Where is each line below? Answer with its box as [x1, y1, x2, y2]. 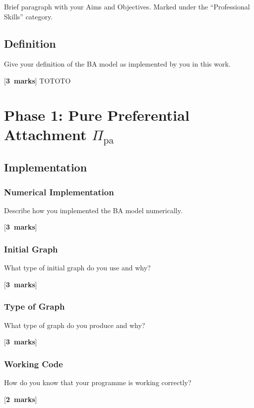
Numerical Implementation [4, 185, 114, 198]
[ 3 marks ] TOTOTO [4, 75, 71, 85]
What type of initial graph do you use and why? [4, 262, 151, 273]
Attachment [4, 124, 87, 144]
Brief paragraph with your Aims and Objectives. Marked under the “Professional [4, 1, 250, 11]
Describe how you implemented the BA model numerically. [4, 205, 183, 215]
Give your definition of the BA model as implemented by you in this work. [4, 59, 231, 69]
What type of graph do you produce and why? [4, 320, 145, 330]
